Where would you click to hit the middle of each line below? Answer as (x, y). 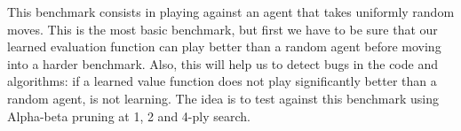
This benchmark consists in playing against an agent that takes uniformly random (231, 12)
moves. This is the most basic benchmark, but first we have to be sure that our (223, 29)
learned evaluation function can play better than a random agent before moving (224, 46)
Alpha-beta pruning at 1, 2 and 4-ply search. (129, 116)
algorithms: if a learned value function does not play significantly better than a (222, 81)
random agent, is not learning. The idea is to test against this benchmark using (223, 98)
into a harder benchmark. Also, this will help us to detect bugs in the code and (223, 63)
